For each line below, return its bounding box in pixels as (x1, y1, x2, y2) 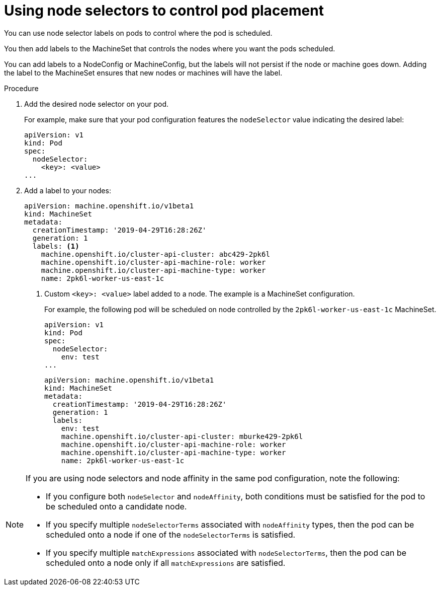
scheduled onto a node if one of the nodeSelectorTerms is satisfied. (46, 529, 296, 540)
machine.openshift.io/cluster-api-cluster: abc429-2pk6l (41, 250, 270, 258)
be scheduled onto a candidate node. (46, 501, 187, 511)
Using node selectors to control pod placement (4, 2, 324, 19)
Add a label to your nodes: (24, 186, 111, 195)
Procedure (4, 84, 39, 93)
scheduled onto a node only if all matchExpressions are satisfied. (46, 557, 286, 568)
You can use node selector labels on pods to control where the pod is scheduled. (4, 28, 273, 37)
